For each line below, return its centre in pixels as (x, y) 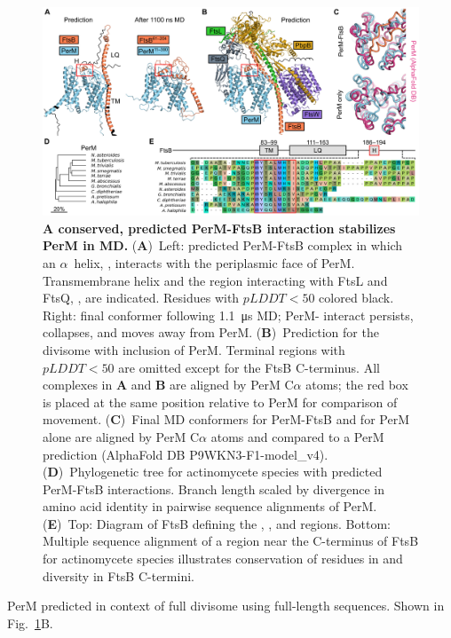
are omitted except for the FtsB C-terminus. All (249, 367)
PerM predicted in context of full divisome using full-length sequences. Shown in (226, 606)
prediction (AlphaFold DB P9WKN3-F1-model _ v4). (186, 454)
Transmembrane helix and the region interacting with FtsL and (215, 280)
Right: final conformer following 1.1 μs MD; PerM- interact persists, (228, 315)
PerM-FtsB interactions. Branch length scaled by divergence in (214, 488)
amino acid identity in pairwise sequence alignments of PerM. (210, 506)
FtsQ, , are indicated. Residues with (141, 298)
